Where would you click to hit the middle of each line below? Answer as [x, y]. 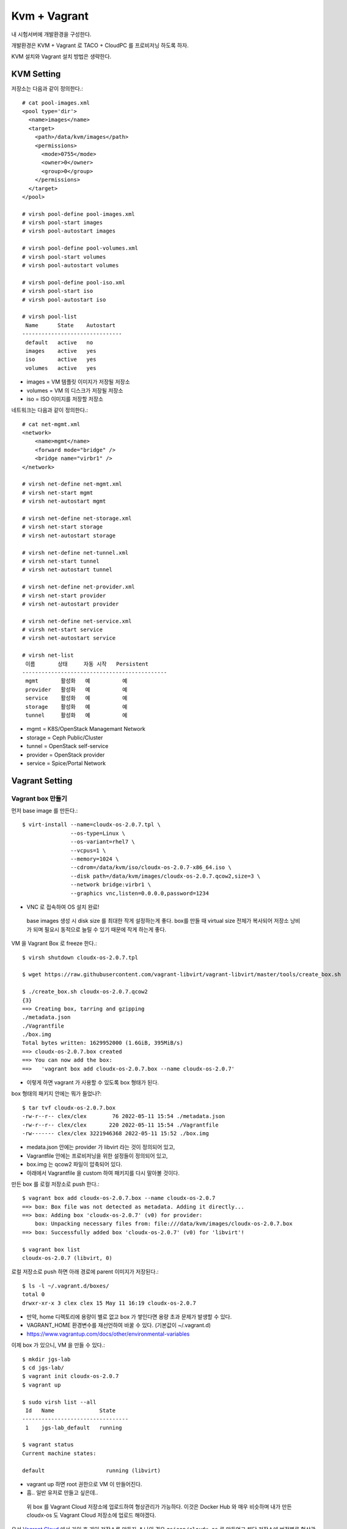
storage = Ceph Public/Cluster [65, 738]
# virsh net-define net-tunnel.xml [75, 553]
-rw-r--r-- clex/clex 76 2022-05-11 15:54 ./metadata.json [124, 1116]
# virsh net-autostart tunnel [68, 570]
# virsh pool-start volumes [64, 257]
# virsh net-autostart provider [71, 604]
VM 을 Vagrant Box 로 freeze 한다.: [54, 943]
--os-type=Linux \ [98, 833]
